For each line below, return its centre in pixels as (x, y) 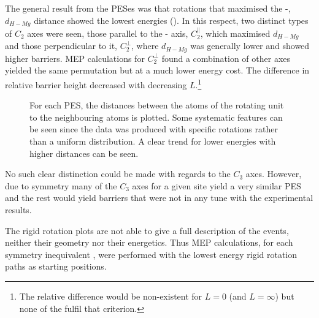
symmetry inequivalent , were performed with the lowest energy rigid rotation (151, 254)
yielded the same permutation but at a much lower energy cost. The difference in (157, 70)
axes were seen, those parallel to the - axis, (108, 33)
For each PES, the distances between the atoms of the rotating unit (157, 105)
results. (18, 209)
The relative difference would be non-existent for (111, 296)
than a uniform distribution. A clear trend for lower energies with (153, 141)
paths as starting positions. (56, 266)
